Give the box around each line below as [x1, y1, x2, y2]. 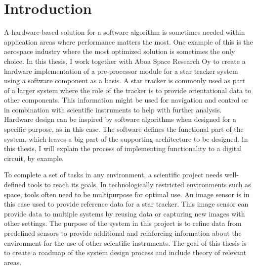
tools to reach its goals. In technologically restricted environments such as [28, 179, 251, 190]
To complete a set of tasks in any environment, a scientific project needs [4, 169, 222, 180]
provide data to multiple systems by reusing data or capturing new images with [4, 208, 245, 218]
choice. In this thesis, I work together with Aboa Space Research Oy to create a [4, 55, 246, 66]
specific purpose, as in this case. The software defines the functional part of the [4, 124, 244, 134]
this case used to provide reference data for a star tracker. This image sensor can [4, 199, 249, 209]
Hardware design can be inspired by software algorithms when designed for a [4, 114, 237, 124]
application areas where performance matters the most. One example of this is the [4, 36, 253, 47]
